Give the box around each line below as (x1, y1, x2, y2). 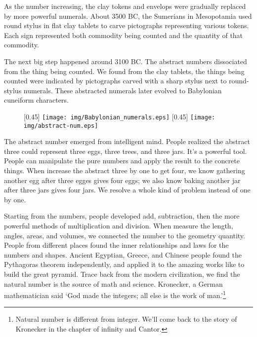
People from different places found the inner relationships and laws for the (4, 240, 229, 250)
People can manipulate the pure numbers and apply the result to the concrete (4, 155, 240, 166)
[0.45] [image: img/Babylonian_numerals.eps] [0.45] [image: (24, 111, 215, 121)
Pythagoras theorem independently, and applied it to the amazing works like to (4, 259, 245, 269)
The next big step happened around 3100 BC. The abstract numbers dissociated (4, 56, 247, 66)
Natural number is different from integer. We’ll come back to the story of (15, 314, 237, 324)
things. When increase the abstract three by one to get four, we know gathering (4, 165, 245, 176)
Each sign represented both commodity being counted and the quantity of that (4, 30, 243, 40)
